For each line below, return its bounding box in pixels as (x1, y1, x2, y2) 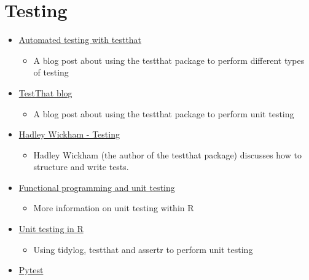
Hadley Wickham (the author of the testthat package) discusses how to (33, 148, 302, 161)
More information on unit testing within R (33, 201, 194, 214)
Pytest (18, 263, 44, 276)
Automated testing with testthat (18, 33, 142, 46)
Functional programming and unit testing (18, 181, 175, 193)
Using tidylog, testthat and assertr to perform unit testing (33, 243, 253, 255)
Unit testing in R (18, 222, 84, 235)
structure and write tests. (33, 160, 129, 173)
